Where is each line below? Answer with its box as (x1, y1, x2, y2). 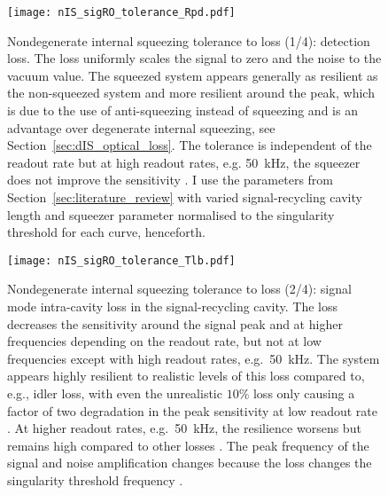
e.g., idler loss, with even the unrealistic (7, 384, 222, 402)
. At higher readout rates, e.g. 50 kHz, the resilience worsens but (7, 419, 361, 437)
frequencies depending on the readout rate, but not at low (7, 332, 322, 350)
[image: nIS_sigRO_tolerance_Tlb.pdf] (7, 254, 236, 267)
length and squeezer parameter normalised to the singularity (7, 205, 335, 224)
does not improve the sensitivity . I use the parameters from (7, 170, 334, 189)
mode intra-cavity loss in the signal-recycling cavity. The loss (7, 297, 338, 316)
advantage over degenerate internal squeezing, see (7, 118, 275, 137)
